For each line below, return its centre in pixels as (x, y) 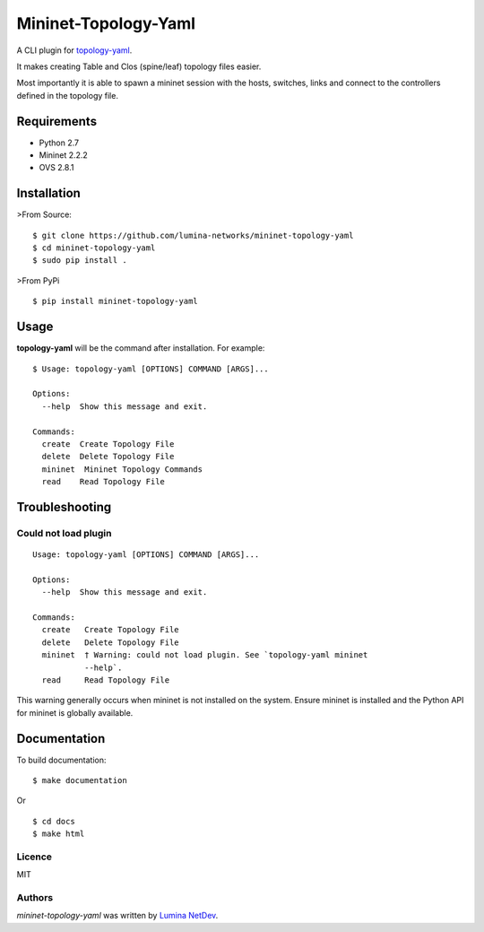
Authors (35, 898)
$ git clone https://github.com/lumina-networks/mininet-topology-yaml (193, 235)
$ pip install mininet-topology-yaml (116, 301)
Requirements (57, 121)
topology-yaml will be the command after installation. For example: (141, 348)
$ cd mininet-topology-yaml (94, 248)
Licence (35, 857)
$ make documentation (80, 781)
